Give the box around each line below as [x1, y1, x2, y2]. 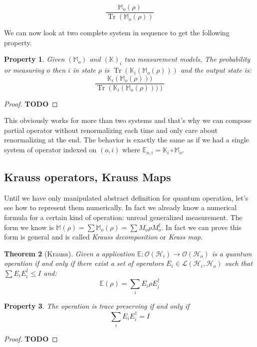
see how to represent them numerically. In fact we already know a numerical [4, 202, 237, 213]
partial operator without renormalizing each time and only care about [4, 124, 218, 135]
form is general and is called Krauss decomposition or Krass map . [4, 231, 203, 242]
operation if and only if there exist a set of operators [4, 258, 164, 268]
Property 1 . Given [4, 54, 65, 64]
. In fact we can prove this [161, 222, 242, 232]
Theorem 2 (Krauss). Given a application [4, 248, 135, 258]
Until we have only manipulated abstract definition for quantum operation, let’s [4, 192, 249, 203]
